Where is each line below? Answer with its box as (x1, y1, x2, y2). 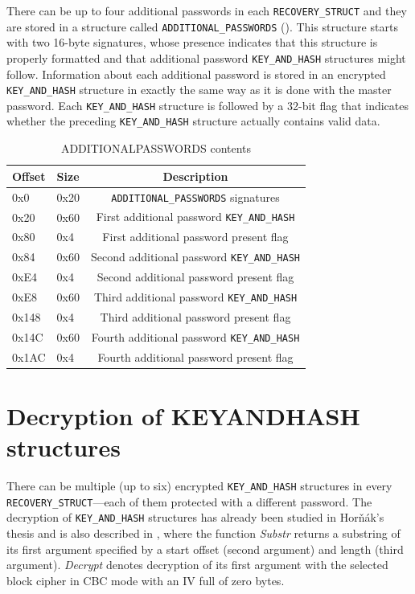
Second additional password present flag (97, 268, 294, 285)
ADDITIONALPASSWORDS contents (60, 140, 252, 157)
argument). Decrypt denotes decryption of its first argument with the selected (6, 556, 388, 573)
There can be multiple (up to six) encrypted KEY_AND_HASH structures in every (6, 477, 392, 494)
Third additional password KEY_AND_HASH (93, 288, 298, 305)
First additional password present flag (102, 228, 289, 245)
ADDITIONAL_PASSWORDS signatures (111, 188, 280, 205)
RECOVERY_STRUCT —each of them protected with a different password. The (6, 493, 372, 510)
